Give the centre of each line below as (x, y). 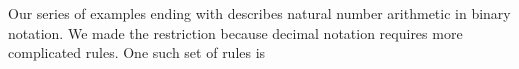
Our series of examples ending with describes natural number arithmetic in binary (259, 13)
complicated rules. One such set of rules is (137, 52)
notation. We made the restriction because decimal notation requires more (235, 32)
